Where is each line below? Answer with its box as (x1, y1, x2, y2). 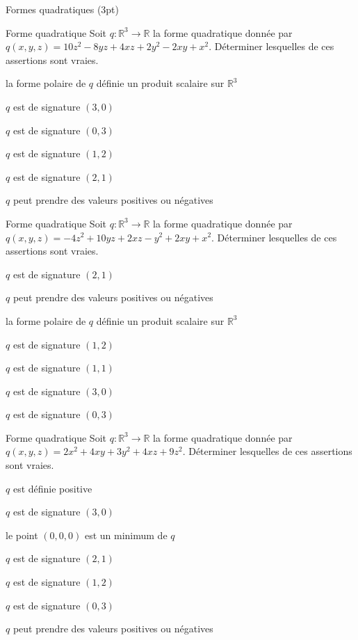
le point (6, 527, 38, 542)
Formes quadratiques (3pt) (6, 2, 120, 16)
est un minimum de (84, 527, 168, 542)
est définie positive (13, 481, 92, 495)
